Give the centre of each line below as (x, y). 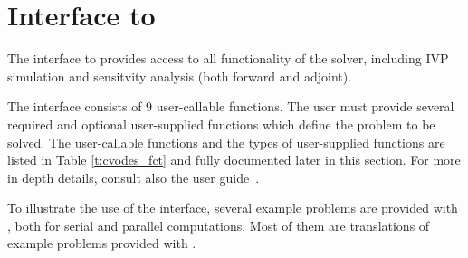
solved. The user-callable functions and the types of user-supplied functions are (226, 142)
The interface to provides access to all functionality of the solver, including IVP (228, 58)
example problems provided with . (102, 243)
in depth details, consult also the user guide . (134, 177)
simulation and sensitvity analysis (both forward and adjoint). (180, 76)
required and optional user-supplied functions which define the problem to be (221, 124)
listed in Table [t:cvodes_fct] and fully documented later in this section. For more (234, 160)
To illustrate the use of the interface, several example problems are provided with (233, 208)
